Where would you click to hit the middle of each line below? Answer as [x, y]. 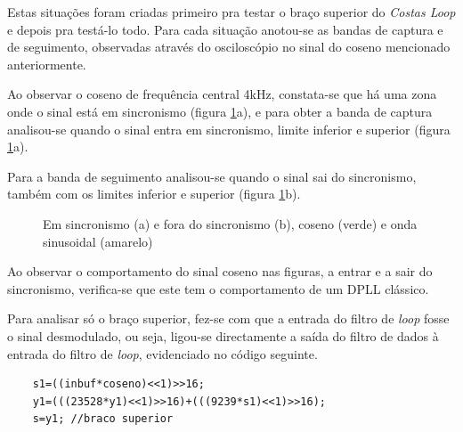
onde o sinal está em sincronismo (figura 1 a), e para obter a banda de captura [220, 111]
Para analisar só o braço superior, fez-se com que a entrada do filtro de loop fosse [228, 318]
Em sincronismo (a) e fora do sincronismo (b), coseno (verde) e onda [230, 223]
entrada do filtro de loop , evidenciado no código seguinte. [162, 353]
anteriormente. [47, 64]
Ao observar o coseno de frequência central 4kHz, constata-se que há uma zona [222, 94]
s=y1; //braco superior [103, 419]
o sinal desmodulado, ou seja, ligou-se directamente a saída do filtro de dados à [223, 335]
